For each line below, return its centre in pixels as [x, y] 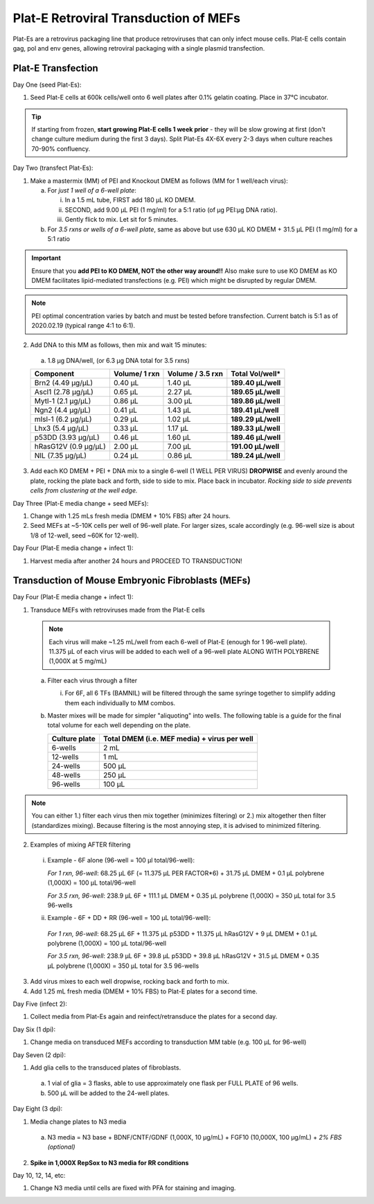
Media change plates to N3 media [78, 1122]
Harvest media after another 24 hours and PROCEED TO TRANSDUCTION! [136, 560]
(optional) [61, 1147]
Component [54, 374]
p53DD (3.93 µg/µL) [67, 438]
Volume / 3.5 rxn [195, 374]
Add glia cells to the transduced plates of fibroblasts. [106, 1068]
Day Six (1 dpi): [34, 1029]
